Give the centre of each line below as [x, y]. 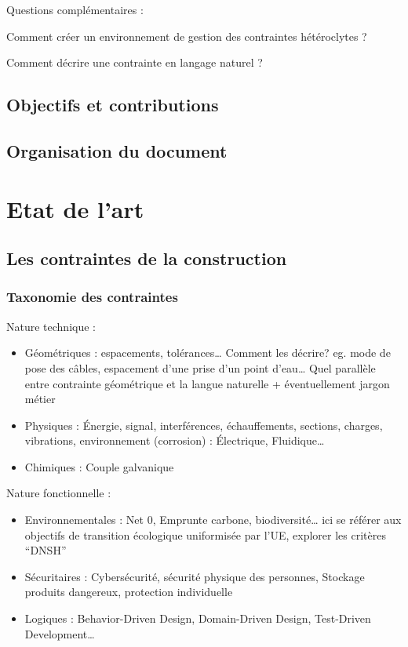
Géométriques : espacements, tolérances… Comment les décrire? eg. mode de [208, 353]
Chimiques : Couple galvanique [99, 466]
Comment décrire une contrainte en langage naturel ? [135, 62]
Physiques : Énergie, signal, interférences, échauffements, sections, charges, [204, 425]
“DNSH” [46, 550]
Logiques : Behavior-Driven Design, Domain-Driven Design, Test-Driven [198, 618]
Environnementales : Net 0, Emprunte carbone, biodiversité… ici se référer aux [213, 520]
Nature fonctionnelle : [59, 493]
